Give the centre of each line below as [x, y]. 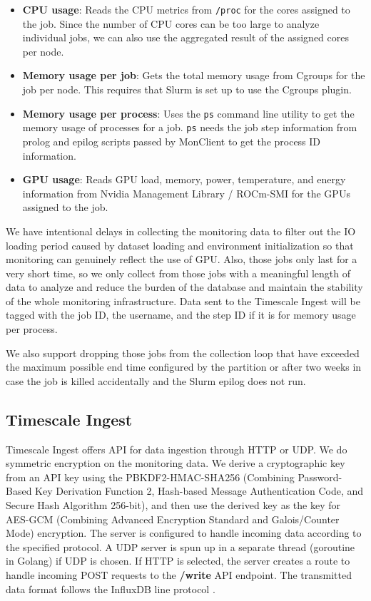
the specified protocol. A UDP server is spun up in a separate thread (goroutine [181, 546]
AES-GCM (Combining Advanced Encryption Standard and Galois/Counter [173, 519]
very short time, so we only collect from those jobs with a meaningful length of [178, 273]
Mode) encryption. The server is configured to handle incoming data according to [184, 533]
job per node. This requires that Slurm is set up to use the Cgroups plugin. [187, 89]
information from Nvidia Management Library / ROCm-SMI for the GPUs [186, 193]
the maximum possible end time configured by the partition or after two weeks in [184, 367]
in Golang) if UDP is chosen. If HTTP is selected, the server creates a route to [178, 561]
